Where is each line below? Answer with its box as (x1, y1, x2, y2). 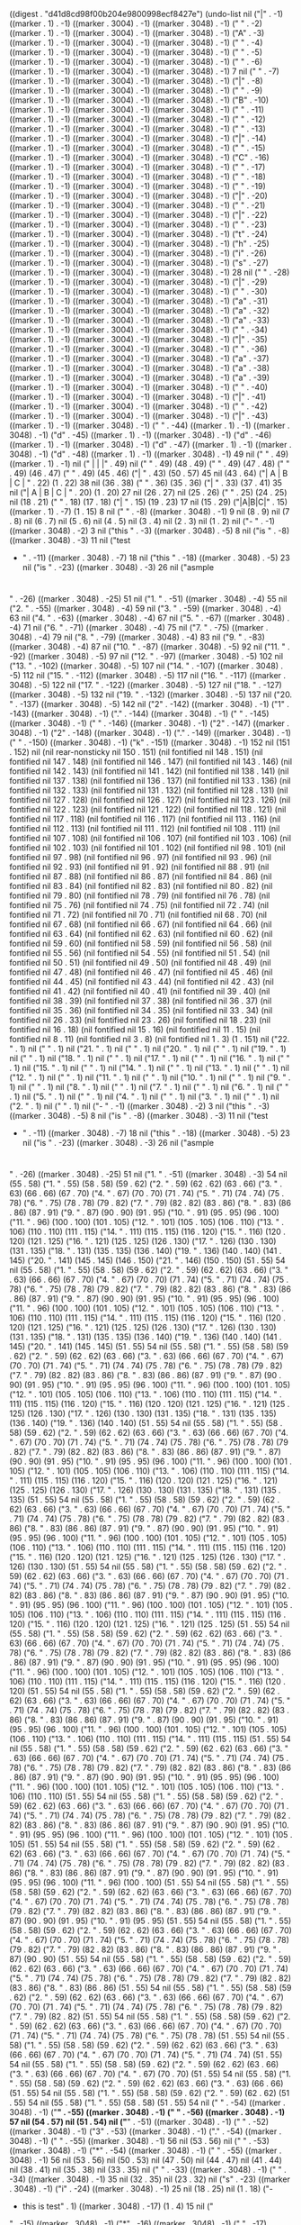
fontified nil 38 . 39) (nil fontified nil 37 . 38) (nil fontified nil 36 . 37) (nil (9, 995, 272, 1006)
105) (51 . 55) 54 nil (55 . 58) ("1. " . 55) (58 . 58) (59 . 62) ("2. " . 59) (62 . (9, 1839, 280, 1850)
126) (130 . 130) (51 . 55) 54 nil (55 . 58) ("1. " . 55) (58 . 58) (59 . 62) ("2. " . (9, 1561, 288, 1572)
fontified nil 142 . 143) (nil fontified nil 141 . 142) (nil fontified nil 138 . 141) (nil (9, 766, 289, 776)
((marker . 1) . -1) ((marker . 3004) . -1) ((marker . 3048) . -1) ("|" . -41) (9, 392, 267, 402)
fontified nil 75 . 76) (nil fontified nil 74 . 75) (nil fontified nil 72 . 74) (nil (9, 900, 270, 911)
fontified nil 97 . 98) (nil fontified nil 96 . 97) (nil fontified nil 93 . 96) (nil (9, 852, 272, 863)
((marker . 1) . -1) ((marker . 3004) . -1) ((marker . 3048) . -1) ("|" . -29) (9, 277, 268, 287)
